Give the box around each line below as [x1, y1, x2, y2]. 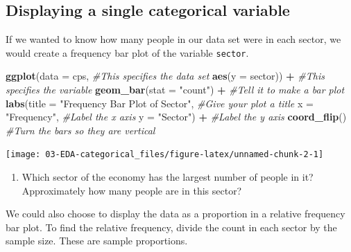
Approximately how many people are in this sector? [22, 183, 242, 197]
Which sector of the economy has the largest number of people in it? [22, 170, 314, 184]
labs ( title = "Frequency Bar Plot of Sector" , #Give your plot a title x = [6, 96, 314, 110]
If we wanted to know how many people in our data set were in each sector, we [6, 32, 341, 46]
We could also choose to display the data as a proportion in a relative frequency [6, 206, 345, 221]
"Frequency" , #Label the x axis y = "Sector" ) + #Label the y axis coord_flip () [6, 109, 347, 124]
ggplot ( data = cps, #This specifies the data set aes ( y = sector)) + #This [6, 69, 325, 83]
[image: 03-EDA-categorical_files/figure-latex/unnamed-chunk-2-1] [6, 150, 324, 160]
